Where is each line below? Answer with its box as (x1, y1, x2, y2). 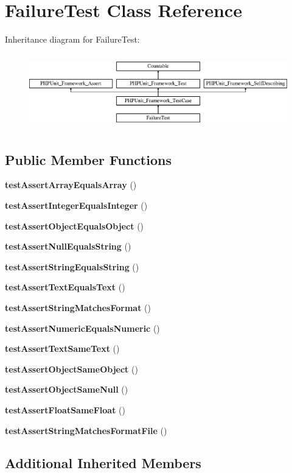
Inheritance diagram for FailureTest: (5, 33, 140, 46)
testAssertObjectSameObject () (5, 362, 138, 375)
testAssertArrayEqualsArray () (5, 178, 137, 191)
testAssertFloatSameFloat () (5, 403, 125, 416)
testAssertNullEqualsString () (5, 240, 131, 253)
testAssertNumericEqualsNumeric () (5, 321, 160, 334)
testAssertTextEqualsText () (5, 281, 125, 293)
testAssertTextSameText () (5, 342, 120, 355)
